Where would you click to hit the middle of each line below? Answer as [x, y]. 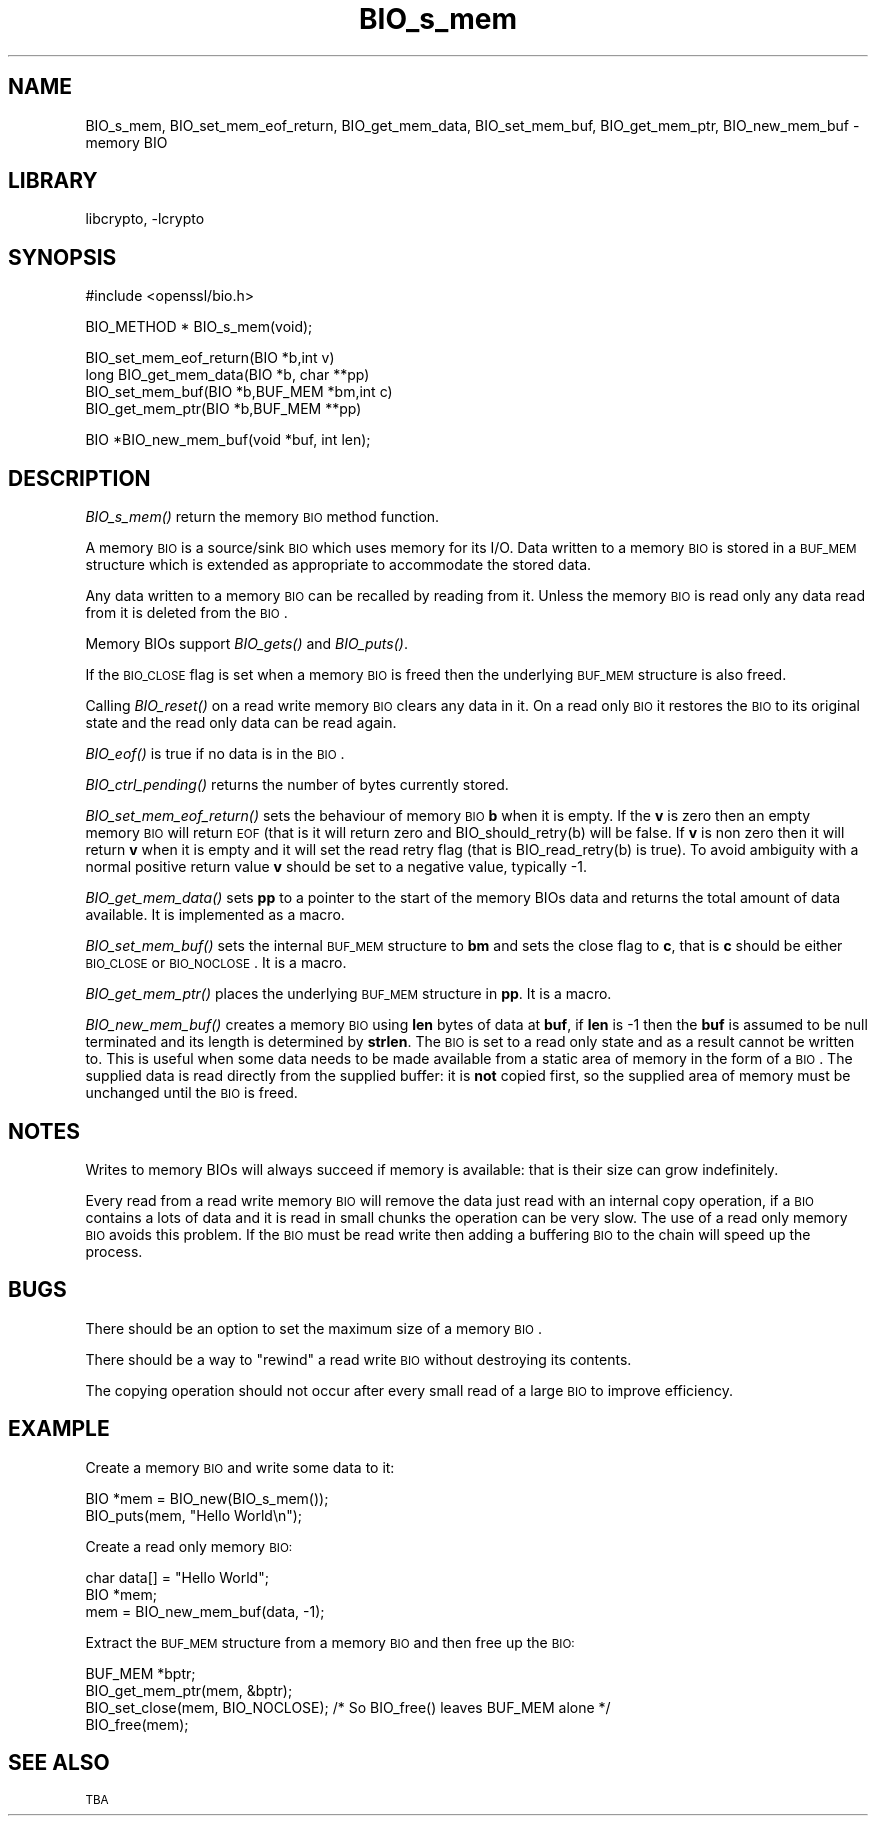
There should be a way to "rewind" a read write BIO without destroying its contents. [358, 1359]
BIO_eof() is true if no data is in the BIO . [215, 754]
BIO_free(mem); [137, 1724]
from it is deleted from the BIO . [186, 613]
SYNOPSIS [62, 257]
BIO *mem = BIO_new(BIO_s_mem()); [207, 1498]
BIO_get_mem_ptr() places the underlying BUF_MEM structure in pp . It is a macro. [348, 994]
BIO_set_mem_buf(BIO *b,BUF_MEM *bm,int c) [239, 392]
